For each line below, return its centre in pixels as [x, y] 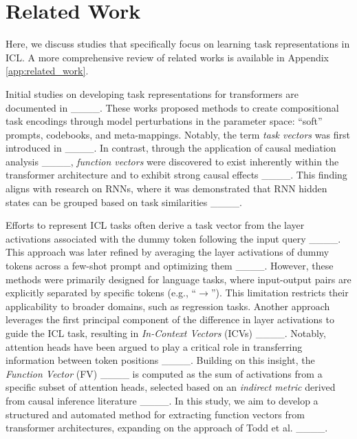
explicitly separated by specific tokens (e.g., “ [101, 293]
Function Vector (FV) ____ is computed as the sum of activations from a [164, 373]
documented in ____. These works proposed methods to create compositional [172, 107]
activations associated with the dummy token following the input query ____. [173, 238]
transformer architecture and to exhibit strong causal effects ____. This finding [176, 175]
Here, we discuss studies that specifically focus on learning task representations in [178, 44]
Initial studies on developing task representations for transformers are [152, 93]
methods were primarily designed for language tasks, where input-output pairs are [178, 279]
